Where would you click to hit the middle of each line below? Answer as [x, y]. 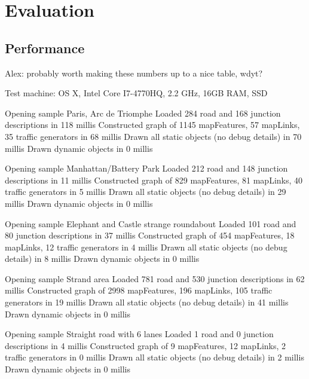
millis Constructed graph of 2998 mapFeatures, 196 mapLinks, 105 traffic [139, 290]
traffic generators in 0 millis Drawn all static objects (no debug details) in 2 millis [154, 357]
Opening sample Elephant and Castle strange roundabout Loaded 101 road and [151, 223]
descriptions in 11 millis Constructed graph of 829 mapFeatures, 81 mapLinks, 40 [154, 180]
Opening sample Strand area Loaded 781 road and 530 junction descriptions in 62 [155, 278]
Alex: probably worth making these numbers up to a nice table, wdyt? [134, 73]
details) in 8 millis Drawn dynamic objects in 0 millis [102, 259]
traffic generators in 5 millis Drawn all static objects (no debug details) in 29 [146, 192]
